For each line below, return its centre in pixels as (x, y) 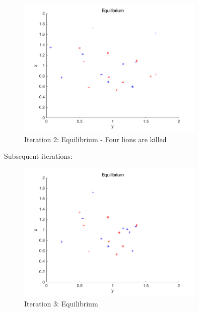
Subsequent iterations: (38, 156)
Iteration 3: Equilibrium (61, 303)
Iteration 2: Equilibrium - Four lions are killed (95, 139)
